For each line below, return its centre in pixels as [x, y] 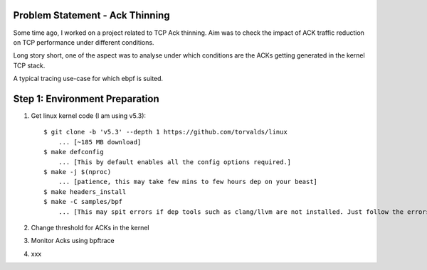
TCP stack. [29, 65]
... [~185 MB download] [100, 142]
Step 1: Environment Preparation [86, 98]
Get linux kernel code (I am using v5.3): [88, 115]
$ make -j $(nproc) [78, 172]
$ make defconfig [74, 152]
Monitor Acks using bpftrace [73, 241]
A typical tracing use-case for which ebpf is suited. [88, 79]
